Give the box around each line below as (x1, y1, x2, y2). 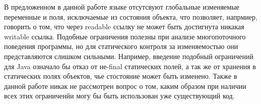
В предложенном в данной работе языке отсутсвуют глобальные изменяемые (4, 2, 239, 12)
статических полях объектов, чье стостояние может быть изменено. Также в (4, 71, 237, 81)
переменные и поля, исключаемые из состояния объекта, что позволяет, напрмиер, (4, 11, 257, 22)
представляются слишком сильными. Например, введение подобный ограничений (4, 50, 253, 61)
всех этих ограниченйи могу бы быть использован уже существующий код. (4, 90, 235, 101)
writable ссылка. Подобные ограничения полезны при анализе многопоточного (4, 31, 246, 41)
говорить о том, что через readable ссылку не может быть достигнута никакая (4, 21, 244, 32)
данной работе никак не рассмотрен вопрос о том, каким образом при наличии (4, 80, 246, 91)
